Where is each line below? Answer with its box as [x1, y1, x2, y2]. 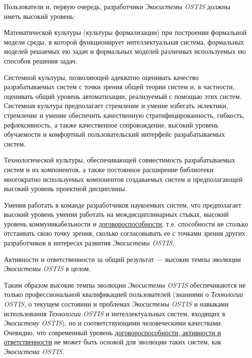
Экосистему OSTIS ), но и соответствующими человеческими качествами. [4, 318, 223, 328]
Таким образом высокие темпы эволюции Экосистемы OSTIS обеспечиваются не [4, 279, 246, 290]
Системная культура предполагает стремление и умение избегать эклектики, [4, 100, 228, 111]
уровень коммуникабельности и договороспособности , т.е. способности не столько [4, 218, 248, 228]
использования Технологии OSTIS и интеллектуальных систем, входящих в [4, 308, 225, 318]
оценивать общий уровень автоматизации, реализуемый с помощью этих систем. [4, 91, 242, 101]
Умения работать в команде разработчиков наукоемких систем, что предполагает [4, 199, 241, 210]
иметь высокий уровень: [4, 11, 75, 21]
